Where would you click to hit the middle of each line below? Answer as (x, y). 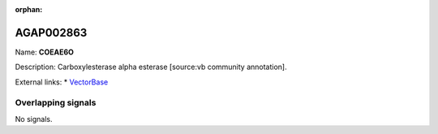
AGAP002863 (51, 32)
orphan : (29, 9)
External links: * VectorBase (62, 82)
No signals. (34, 119)
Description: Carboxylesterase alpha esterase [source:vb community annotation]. (151, 67)
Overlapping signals (56, 103)
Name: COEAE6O (45, 52)
